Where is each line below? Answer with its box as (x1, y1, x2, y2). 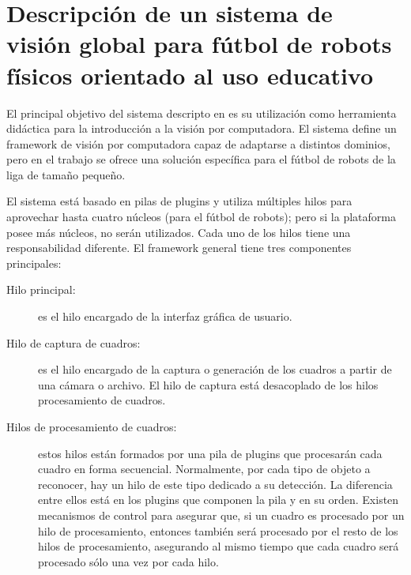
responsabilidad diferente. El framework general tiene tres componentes (6, 239, 352, 256)
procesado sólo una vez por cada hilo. (38, 553, 219, 569)
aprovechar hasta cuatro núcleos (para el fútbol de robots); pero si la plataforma (6, 209, 396, 225)
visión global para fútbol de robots (6, 28, 392, 60)
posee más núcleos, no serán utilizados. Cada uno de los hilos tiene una (6, 224, 351, 240)
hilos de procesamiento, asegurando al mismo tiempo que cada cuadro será (38, 538, 399, 554)
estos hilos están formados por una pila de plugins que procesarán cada (38, 445, 383, 461)
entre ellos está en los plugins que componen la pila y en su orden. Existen (38, 491, 399, 508)
